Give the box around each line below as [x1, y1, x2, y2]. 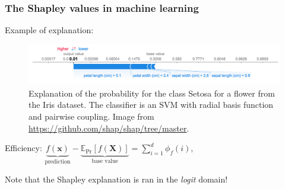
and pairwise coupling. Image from [28, 110, 154, 122]
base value [91, 158, 118, 164]
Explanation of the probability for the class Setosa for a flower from [28, 87, 275, 99]
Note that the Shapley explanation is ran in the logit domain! [5, 172, 228, 185]
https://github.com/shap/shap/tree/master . [28, 121, 189, 134]
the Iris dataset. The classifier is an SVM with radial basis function [28, 98, 274, 111]
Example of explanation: [5, 24, 94, 36]
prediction [45, 158, 71, 165]
